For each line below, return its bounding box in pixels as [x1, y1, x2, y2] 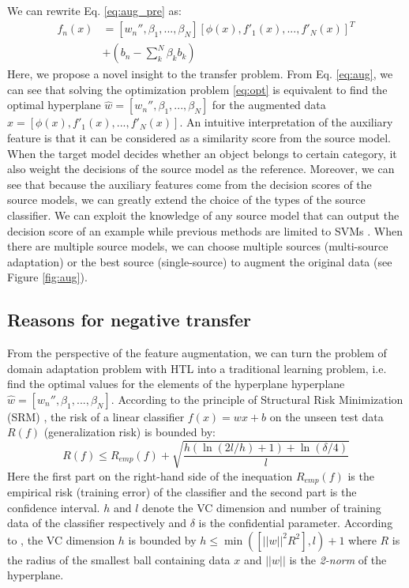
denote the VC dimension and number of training [141, 499, 381, 515]
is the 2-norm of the [289, 551, 387, 567]
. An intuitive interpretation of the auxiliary [179, 114, 393, 130]
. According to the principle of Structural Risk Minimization [111, 390, 403, 407]
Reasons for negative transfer [7, 307, 251, 332]
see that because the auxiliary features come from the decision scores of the [7, 175, 372, 192]
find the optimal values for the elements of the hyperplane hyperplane [7, 375, 345, 392]
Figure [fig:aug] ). [7, 269, 88, 285]
